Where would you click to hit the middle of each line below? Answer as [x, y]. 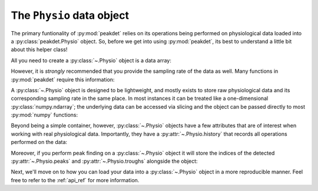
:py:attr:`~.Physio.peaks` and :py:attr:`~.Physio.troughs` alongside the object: [104, 161]
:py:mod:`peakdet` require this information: [63, 79]
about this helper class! [39, 49]
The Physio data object [70, 15]
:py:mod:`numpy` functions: [44, 115]
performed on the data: [39, 142]
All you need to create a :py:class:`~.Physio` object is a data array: [91, 60]
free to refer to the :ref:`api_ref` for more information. [75, 180]
